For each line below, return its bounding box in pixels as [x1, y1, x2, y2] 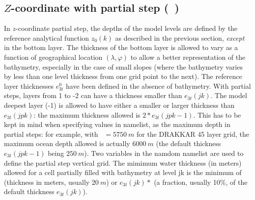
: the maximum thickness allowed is [33, 109, 141, 120]
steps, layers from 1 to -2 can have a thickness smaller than [4, 90, 182, 100]
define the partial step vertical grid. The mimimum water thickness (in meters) [4, 157, 242, 168]
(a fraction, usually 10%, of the [154, 176, 248, 187]
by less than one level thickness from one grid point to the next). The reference [4, 71, 242, 81]
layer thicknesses [4, 80, 54, 91]
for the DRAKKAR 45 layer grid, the [136, 128, 249, 139]
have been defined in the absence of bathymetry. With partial [66, 80, 251, 91]
